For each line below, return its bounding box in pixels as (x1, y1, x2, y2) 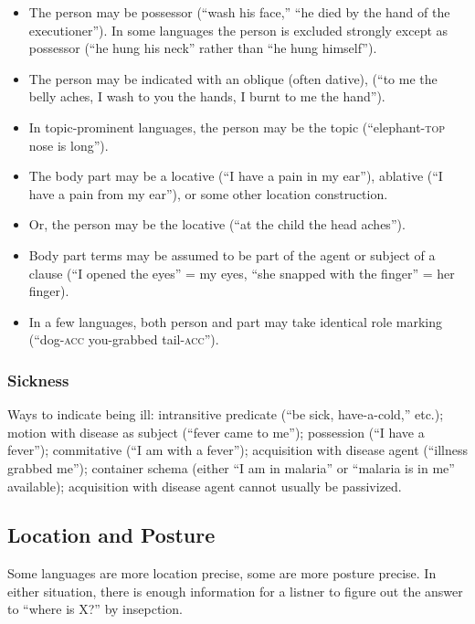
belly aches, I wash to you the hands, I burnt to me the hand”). (28, 87, 385, 106)
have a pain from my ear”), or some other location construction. (28, 184, 388, 203)
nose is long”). (28, 135, 109, 154)
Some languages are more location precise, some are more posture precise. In (7, 564, 437, 583)
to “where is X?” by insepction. (7, 599, 183, 619)
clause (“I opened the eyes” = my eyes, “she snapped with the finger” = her (28, 263, 455, 282)
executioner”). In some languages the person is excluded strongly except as (28, 20, 449, 39)
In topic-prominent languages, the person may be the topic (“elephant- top (28, 117, 446, 136)
